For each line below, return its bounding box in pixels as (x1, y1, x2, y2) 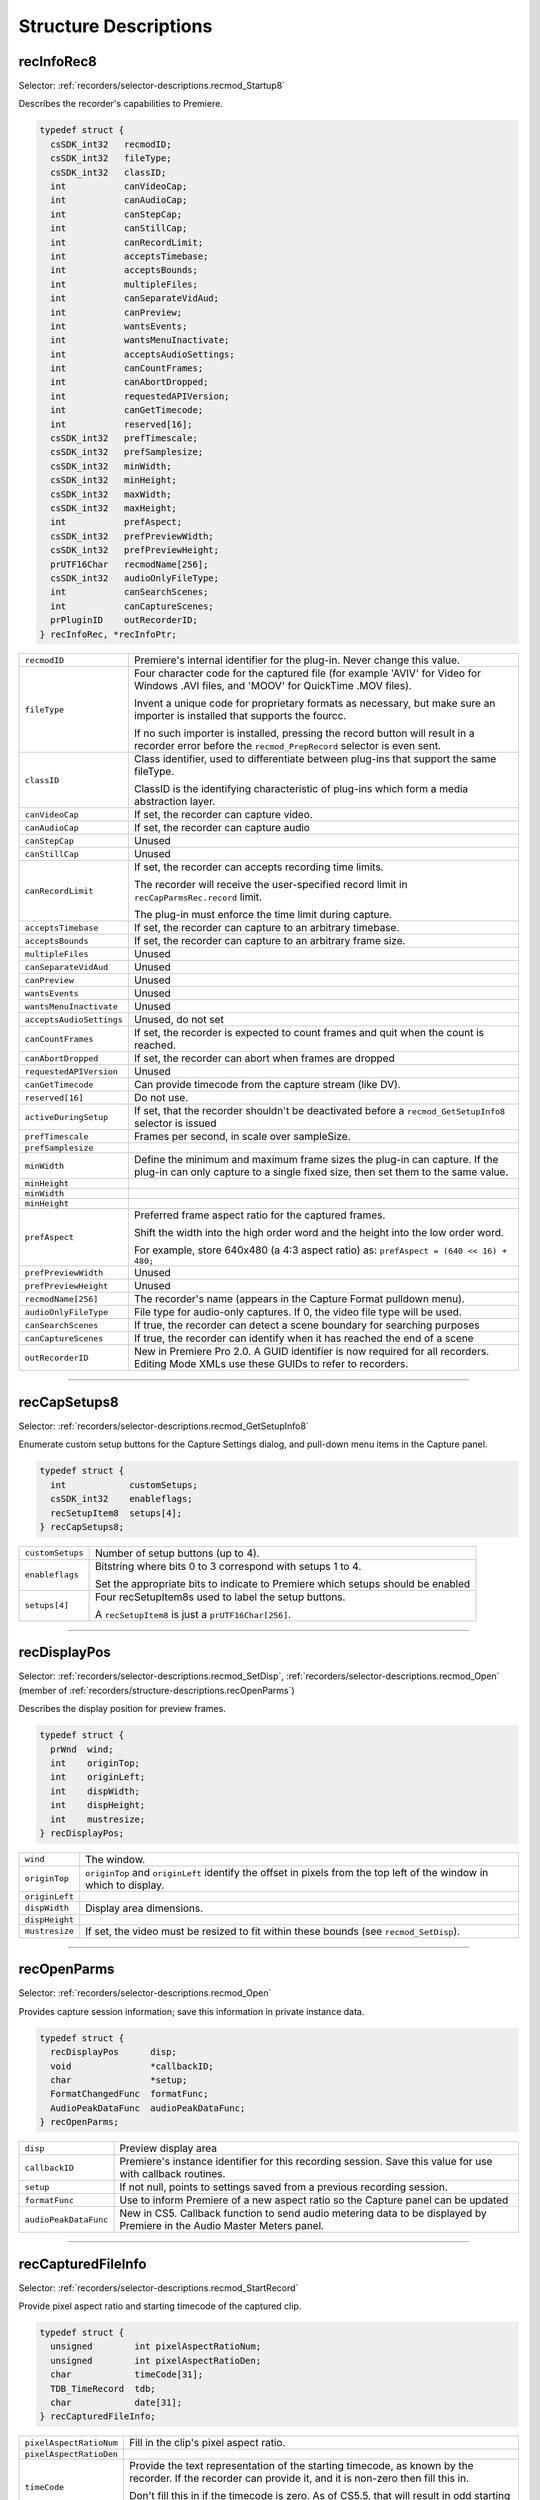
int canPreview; (50, 306, 183, 318)
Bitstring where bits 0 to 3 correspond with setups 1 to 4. (95, 1559, 362, 1573)
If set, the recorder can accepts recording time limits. (133, 860, 384, 874)
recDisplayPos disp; (50, 2046, 177, 2058)
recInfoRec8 (18, 53, 97, 70)
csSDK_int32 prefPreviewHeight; (50, 545, 220, 556)
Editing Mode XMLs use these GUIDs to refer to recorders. (133, 1357, 409, 1371)
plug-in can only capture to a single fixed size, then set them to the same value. (133, 1165, 509, 1179)
